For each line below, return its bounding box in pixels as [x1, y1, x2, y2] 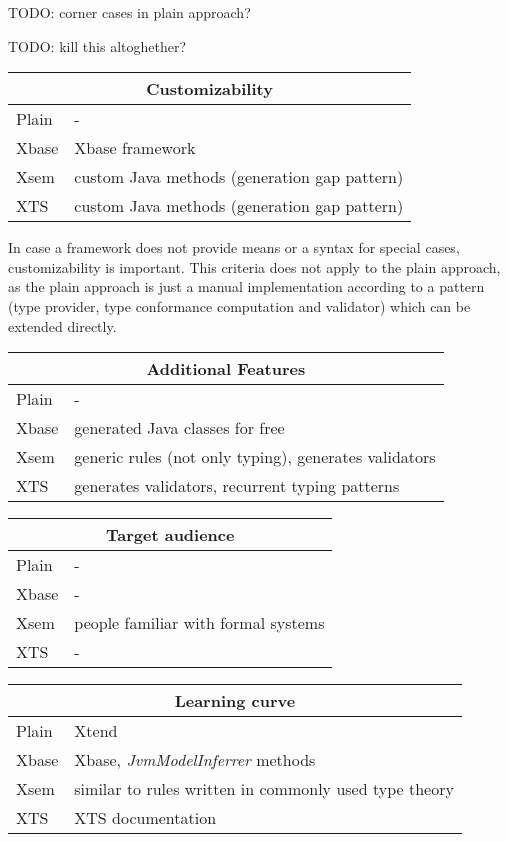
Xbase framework [74, 136, 196, 160]
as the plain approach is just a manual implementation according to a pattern [8, 276, 485, 297]
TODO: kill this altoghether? [8, 35, 187, 56]
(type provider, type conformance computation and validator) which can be [8, 295, 471, 316]
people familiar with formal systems [74, 611, 325, 635]
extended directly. [8, 315, 117, 336]
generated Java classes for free [74, 416, 285, 440]
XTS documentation [74, 806, 217, 830]
